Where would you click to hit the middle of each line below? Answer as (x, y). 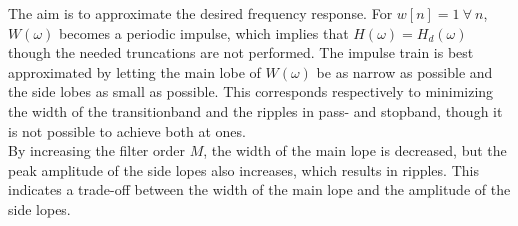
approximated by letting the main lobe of (134, 71)
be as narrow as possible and (404, 71)
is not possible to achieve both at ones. (127, 130)
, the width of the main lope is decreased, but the (355, 150)
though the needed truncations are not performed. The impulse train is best (241, 52)
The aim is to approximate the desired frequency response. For (200, 13)
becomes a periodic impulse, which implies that (204, 32)
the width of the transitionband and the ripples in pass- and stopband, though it (255, 110)
